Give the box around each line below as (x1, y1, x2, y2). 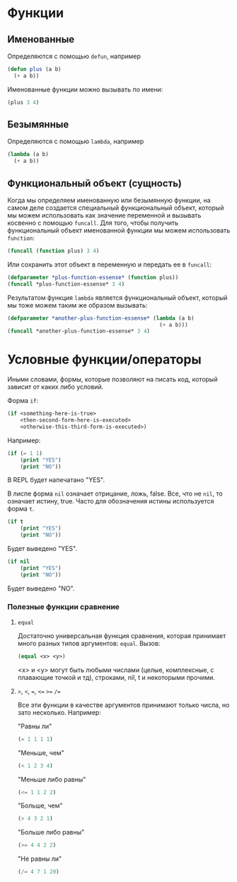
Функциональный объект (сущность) (7, 177, 182, 189)
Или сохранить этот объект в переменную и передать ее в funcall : (7, 260, 212, 269)
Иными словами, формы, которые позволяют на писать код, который (7, 375, 218, 384)
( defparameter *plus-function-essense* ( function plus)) (7, 274, 179, 281)
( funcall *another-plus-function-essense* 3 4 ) (7, 328, 151, 335)
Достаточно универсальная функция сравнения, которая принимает (17, 631, 226, 640)
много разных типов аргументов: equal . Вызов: (17, 639, 161, 647)
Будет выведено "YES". (7, 545, 78, 553)
